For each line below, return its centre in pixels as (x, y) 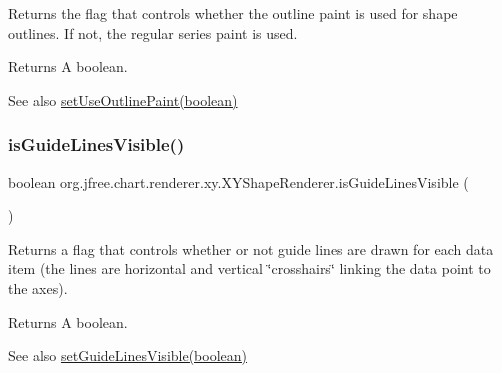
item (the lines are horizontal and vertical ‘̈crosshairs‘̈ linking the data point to (249, 268)
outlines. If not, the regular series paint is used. (153, 32)
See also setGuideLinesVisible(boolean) (128, 355)
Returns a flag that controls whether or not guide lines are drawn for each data (251, 248)
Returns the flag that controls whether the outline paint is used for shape (233, 13)
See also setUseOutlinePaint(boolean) (123, 99)
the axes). (38, 287)
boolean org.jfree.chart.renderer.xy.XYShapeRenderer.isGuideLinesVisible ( (238, 181)
